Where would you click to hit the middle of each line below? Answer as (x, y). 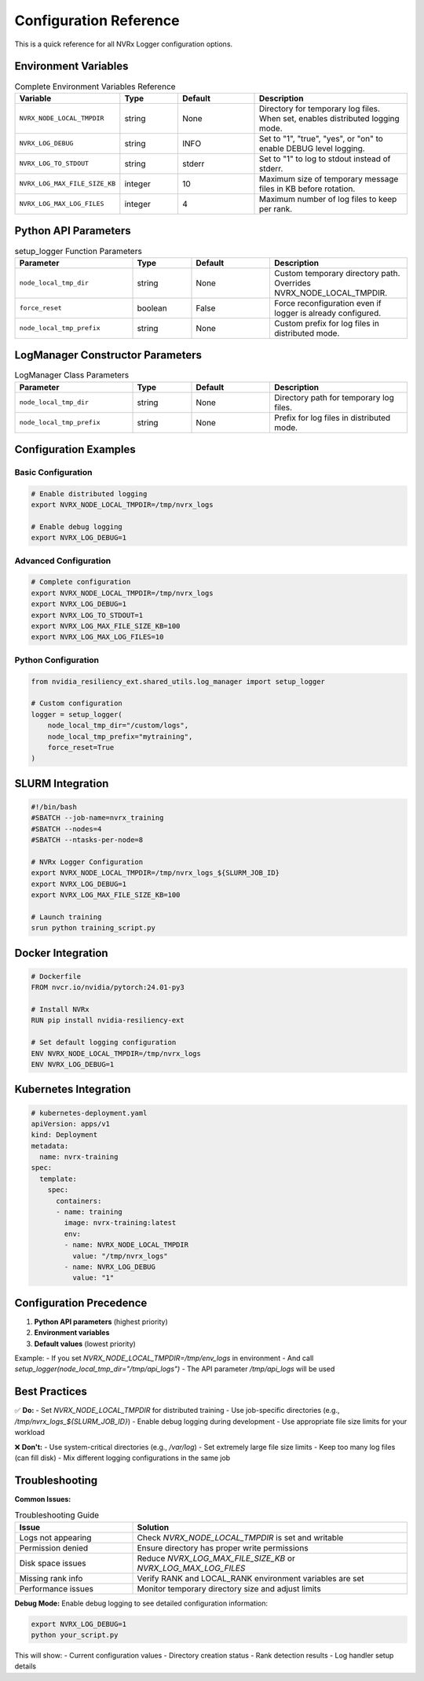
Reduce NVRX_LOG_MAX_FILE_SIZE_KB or (216, 1558)
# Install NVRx (60, 1009)
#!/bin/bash (54, 807)
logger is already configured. (328, 313)
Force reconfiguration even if (328, 303)
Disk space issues (53, 1563)
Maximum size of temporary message (329, 178)
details (26, 1666)
